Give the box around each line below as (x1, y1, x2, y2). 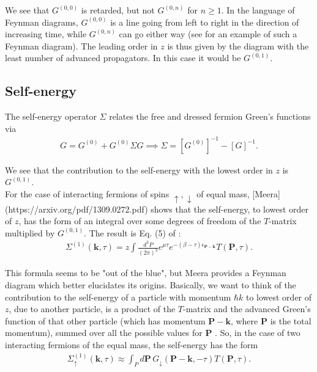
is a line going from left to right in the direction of (110, 15, 299, 28)
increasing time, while (5, 27, 87, 40)
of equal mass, (196, 188, 250, 200)
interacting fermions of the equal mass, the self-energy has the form (5, 338, 258, 351)
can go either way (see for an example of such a (119, 27, 297, 40)
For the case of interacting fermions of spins (5, 188, 170, 200)
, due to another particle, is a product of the (9, 302, 176, 315)
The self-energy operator (5, 110, 97, 123)
